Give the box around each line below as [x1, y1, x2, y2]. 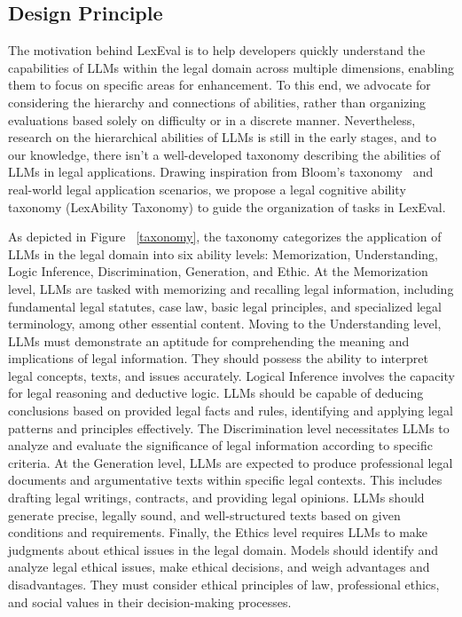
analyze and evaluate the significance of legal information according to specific [8, 436, 433, 455]
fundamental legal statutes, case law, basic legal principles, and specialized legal [8, 297, 442, 315]
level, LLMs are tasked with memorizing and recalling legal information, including [8, 279, 454, 297]
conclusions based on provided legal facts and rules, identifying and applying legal [8, 401, 453, 420]
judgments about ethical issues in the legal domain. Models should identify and [8, 540, 439, 558]
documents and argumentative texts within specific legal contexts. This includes [8, 471, 442, 489]
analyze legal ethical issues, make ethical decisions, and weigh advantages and [8, 558, 430, 576]
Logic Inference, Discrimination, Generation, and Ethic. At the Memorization [8, 262, 428, 281]
